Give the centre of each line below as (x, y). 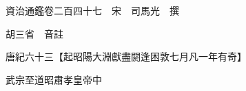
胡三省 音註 (34, 33)
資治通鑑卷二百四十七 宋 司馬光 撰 (92, 10)
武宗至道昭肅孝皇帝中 (53, 79)
